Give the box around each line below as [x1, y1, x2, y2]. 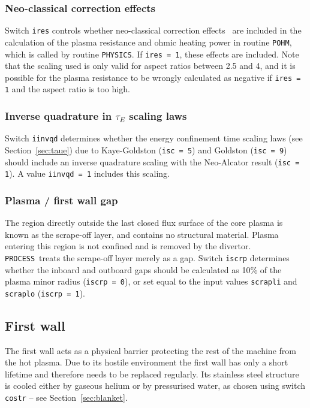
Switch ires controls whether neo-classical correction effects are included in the [5, 24, 302, 37]
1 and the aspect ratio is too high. [5, 83, 130, 95]
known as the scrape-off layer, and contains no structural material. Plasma [5, 228, 279, 240]
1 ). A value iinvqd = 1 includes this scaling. [5, 167, 170, 180]
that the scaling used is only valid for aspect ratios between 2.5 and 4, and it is [5, 59, 296, 72]
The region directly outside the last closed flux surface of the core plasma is [5, 216, 283, 229]
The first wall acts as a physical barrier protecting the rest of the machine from [5, 344, 296, 356]
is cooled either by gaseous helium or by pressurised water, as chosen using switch [5, 379, 306, 392]
